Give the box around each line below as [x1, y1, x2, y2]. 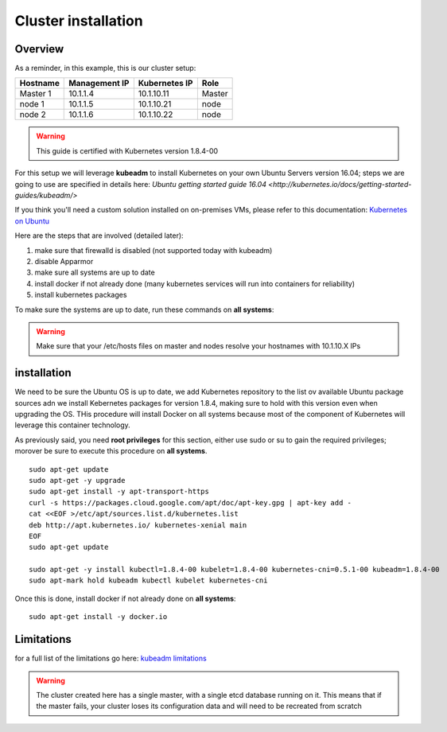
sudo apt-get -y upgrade [29, 476, 126, 485]
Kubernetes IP [138, 78, 193, 89]
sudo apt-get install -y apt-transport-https [29, 487, 210, 496]
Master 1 [19, 88, 52, 99]
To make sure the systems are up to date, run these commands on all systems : [14, 305, 274, 314]
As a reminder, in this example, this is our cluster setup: [14, 64, 196, 73]
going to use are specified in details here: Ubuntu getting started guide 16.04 [14, 179, 266, 189]
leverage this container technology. [14, 420, 130, 430]
